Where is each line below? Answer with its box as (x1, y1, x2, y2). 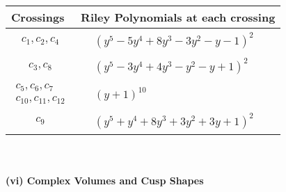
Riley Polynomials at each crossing (81, 9, 276, 25)
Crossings (11, 9, 65, 25)
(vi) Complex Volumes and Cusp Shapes (6, 173, 204, 187)
